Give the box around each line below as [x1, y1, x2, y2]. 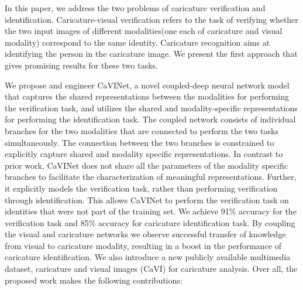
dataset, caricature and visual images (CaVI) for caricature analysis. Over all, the [5, 262, 298, 275]
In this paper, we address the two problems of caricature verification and [5, 2, 266, 13]
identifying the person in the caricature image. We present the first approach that [5, 47, 298, 60]
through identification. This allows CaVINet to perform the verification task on [5, 193, 289, 206]
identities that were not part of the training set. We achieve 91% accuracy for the [5, 205, 297, 217]
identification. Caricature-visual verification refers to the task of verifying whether [5, 13, 298, 25]
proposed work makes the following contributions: [5, 274, 183, 286]
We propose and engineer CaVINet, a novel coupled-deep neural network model [5, 79, 290, 91]
